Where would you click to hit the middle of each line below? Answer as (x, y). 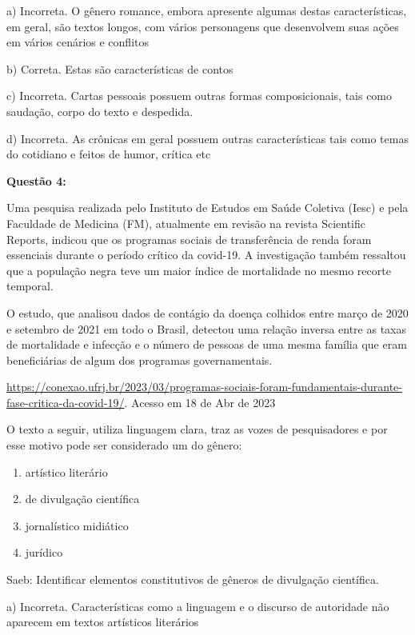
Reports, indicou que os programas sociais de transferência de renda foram (189, 239)
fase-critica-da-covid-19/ (66, 402)
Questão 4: (36, 180)
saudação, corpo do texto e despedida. (100, 111)
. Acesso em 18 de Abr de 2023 (200, 402)
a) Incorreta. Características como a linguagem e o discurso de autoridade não (198, 606)
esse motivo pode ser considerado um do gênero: (124, 445)
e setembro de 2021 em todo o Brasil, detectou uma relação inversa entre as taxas (207, 328)
